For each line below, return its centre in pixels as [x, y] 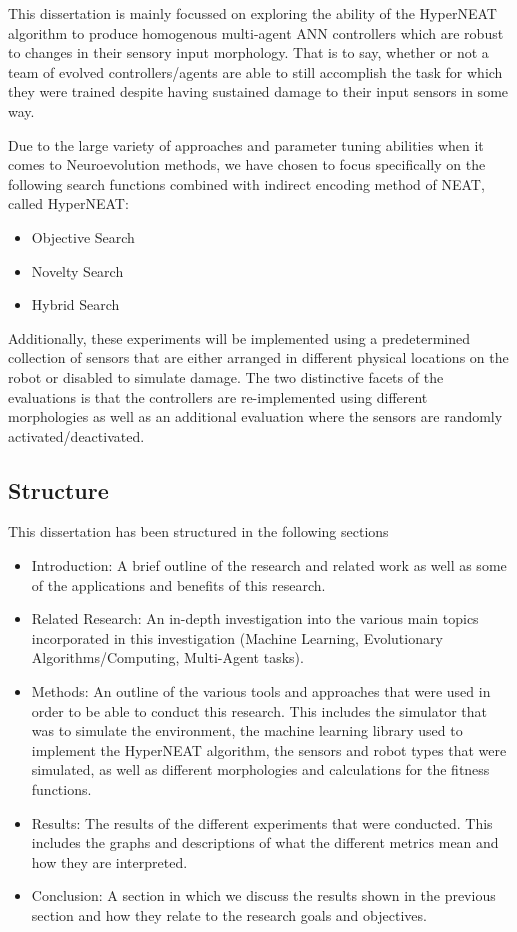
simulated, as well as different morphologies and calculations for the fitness [260, 769]
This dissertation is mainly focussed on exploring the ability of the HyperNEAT [252, 13]
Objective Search [83, 236]
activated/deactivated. [76, 435]
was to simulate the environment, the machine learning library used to [247, 730]
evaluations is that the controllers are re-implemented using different [218, 396]
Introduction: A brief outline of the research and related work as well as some [269, 565]
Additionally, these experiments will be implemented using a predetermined [239, 337]
